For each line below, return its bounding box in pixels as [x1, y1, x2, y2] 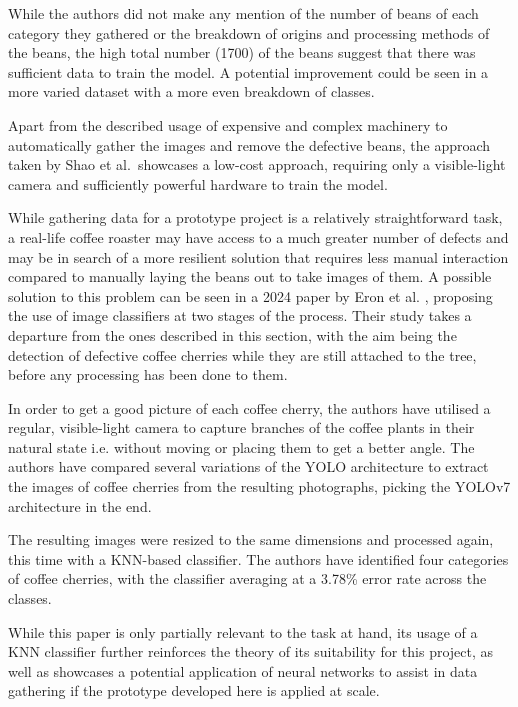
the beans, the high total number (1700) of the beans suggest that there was [8, 42, 476, 63]
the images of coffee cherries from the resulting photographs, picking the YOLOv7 [8, 476, 511, 497]
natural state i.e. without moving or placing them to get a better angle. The [8, 436, 475, 457]
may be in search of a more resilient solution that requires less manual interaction [8, 246, 509, 267]
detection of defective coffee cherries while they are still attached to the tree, [8, 344, 477, 365]
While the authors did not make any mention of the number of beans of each [8, 3, 479, 23]
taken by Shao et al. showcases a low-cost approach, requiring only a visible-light [8, 154, 506, 175]
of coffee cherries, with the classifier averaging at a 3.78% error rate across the [8, 568, 487, 589]
